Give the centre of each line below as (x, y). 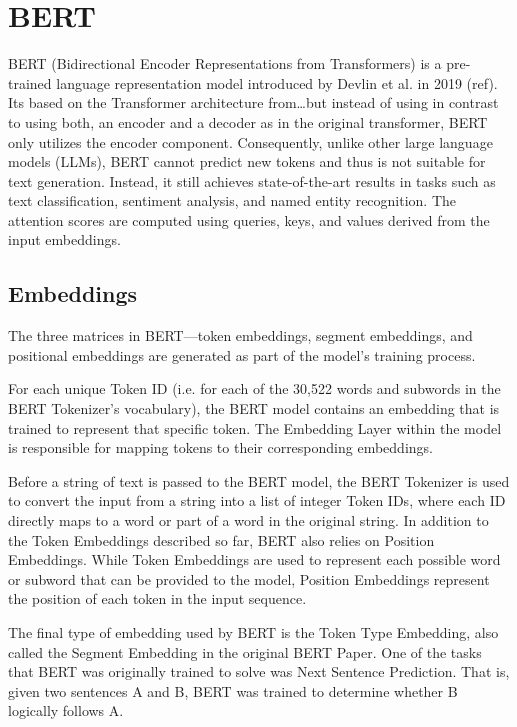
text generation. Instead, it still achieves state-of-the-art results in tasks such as (252, 180)
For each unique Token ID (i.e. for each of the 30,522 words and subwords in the (254, 388)
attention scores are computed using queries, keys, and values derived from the (249, 219)
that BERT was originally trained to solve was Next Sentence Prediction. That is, (259, 671)
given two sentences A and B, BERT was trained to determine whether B (233, 690)
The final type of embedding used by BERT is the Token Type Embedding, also (253, 631)
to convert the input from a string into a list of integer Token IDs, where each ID (257, 500)
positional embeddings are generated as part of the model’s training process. (242, 354)
